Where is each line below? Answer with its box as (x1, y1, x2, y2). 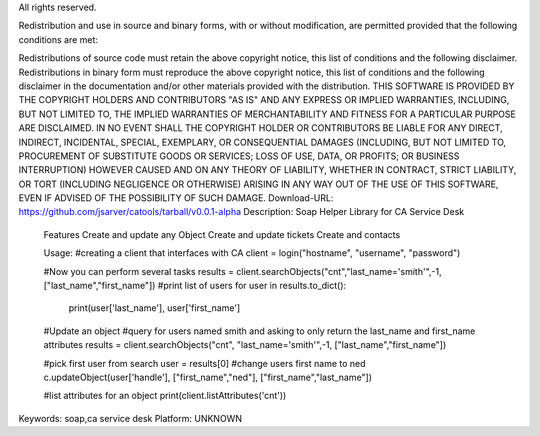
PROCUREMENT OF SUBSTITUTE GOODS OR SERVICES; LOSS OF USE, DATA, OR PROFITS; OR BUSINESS (18, 150, 460, 162)
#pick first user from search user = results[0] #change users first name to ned (43, 357, 366, 369)
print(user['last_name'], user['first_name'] (68, 302, 241, 314)
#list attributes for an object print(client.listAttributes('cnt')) (43, 390, 287, 402)
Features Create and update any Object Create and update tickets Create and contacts (43, 228, 401, 240)
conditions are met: (18, 33, 99, 45)
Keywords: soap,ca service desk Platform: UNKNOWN (18, 412, 242, 424)
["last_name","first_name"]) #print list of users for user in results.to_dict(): (43, 280, 347, 292)
